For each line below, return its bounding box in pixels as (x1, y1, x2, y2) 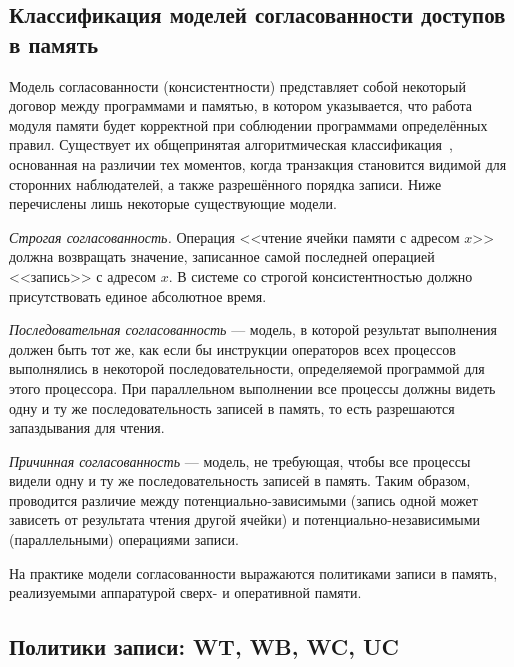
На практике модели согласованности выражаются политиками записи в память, (9, 562, 498, 583)
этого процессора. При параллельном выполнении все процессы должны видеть (9, 377, 496, 398)
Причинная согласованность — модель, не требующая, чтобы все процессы (9, 450, 471, 471)
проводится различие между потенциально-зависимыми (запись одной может (9, 489, 478, 510)
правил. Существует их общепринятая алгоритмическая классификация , (9, 134, 453, 155)
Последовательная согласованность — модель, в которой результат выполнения (9, 319, 497, 340)
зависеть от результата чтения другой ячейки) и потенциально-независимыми (9, 509, 481, 530)
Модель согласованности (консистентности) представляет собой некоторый (9, 75, 466, 96)
